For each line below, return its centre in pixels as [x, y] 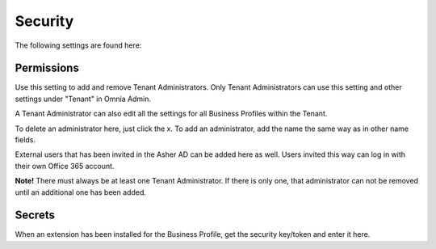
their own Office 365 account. [65, 166]
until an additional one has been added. [81, 192]
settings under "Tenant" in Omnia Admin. [83, 99]
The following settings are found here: [78, 45]
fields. [25, 140]
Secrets [35, 215]
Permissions [47, 68]
